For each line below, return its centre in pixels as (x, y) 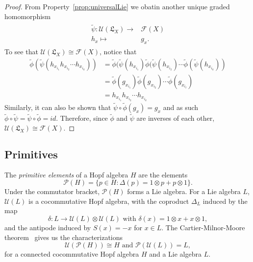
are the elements (163, 174)
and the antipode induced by (48, 227)
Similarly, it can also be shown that (58, 107)
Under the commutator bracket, (52, 191)
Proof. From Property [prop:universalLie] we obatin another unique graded (117, 6)
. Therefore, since (82, 118)
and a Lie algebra (176, 254)
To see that (21, 52)
